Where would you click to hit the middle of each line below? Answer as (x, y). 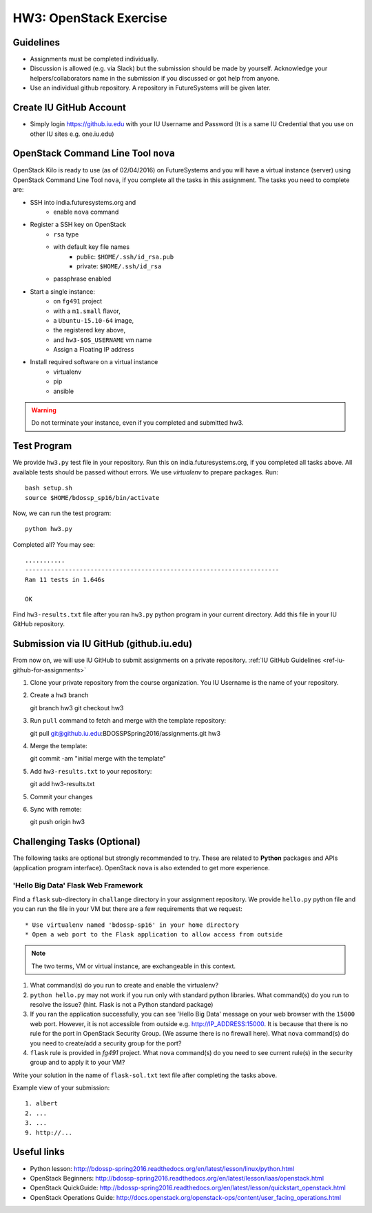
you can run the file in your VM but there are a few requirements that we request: (127, 909)
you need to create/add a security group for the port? (106, 1043)
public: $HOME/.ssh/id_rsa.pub (125, 257)
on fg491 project (78, 301)
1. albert (41, 1104)
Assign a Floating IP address (94, 350)
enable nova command (86, 212)
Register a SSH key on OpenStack (78, 225)
